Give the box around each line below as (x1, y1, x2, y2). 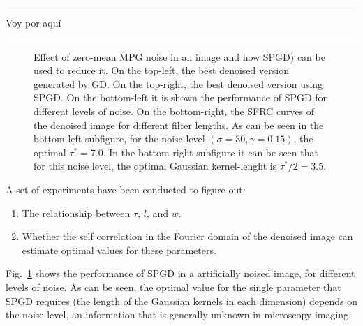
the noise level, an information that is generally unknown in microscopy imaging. (6, 307, 352, 322)
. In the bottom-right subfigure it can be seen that (103, 145, 318, 159)
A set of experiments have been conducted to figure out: (6, 181, 246, 196)
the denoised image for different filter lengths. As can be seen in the (34, 117, 324, 132)
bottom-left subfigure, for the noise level (34, 131, 205, 146)
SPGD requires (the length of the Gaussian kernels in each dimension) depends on (6, 293, 358, 308)
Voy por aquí (6, 15, 61, 29)
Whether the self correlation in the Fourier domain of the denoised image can (22, 229, 353, 244)
